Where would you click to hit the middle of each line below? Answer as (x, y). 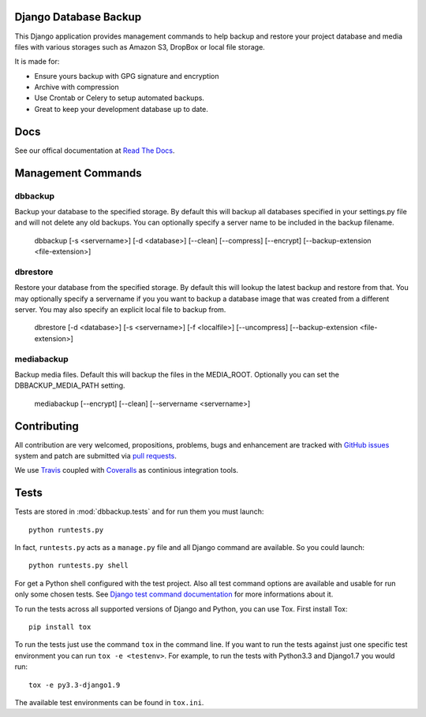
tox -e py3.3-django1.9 (75, 685)
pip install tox (60, 627)
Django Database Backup (78, 17)
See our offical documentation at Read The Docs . (95, 150)
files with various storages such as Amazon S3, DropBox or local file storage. (140, 46)
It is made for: (37, 61)
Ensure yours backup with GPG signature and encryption (127, 76)
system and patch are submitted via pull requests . (96, 456)
